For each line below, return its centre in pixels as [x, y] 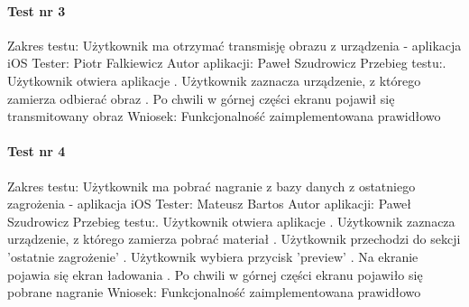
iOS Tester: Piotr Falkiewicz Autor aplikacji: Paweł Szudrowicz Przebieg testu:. [227, 63]
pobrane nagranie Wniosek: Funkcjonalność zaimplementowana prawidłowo [214, 292]
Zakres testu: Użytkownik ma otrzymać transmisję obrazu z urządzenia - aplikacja [234, 45]
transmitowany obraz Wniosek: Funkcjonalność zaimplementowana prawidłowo [224, 116]
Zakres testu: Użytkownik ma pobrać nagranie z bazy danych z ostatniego [212, 186]
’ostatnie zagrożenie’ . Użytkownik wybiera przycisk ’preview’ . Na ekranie [213, 256]
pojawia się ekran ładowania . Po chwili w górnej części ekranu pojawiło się [215, 274]
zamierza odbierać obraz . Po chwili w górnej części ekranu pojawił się [201, 98]
